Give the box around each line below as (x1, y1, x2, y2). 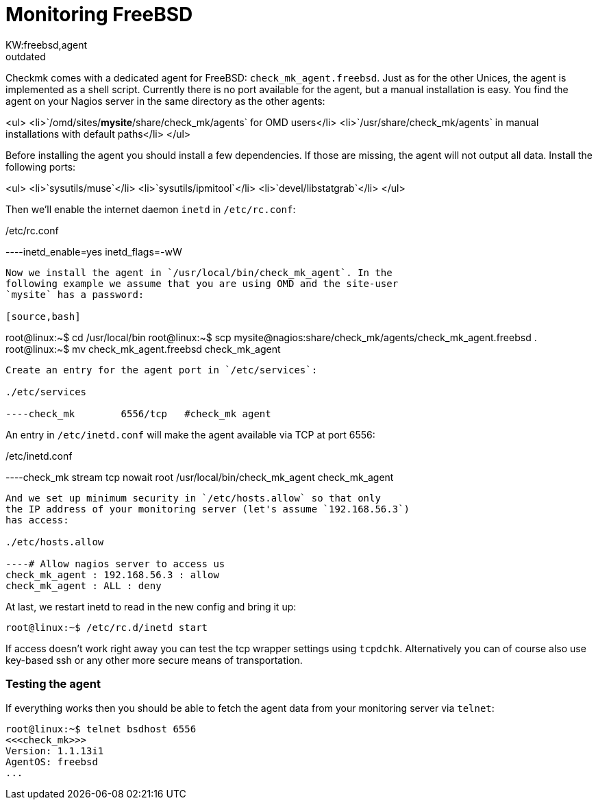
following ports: (5, 160, 76, 173)
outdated (5, 50, 46, 62)
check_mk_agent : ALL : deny (5, 580, 162, 591)
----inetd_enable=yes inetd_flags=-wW (5, 245, 182, 258)
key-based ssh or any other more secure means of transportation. (5, 654, 303, 666)
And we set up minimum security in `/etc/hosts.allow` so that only (5, 492, 381, 504)
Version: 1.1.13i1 (5, 745, 104, 756)
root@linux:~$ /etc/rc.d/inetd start (5, 621, 208, 633)
